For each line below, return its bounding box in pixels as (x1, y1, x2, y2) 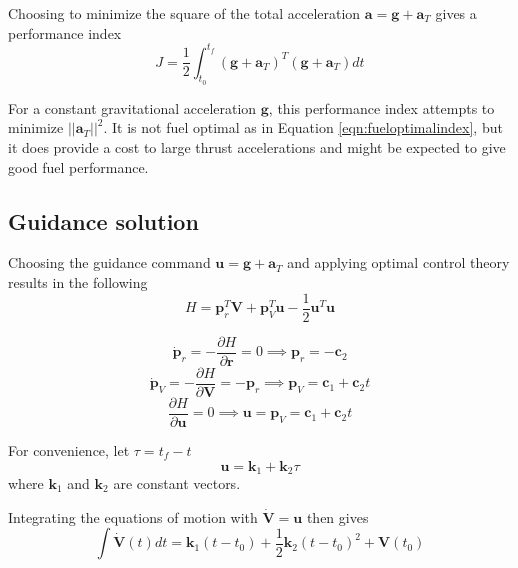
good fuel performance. (8, 156, 149, 177)
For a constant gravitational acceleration (8, 97, 257, 118)
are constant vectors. (113, 472, 241, 493)
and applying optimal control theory (287, 252, 510, 273)
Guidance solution (8, 205, 199, 236)
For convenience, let (8, 439, 130, 460)
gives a (435, 3, 477, 23)
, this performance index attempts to (268, 97, 495, 118)
